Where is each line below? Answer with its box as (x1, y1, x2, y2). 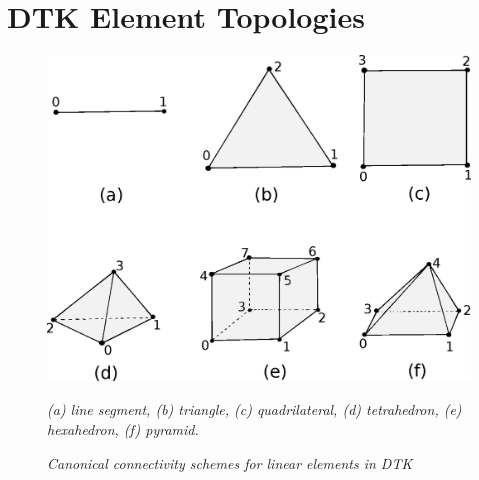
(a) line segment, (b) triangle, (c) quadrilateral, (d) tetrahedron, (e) (47, 399, 462, 420)
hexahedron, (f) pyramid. (47, 419, 199, 439)
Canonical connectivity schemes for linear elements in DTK (47, 452, 413, 473)
